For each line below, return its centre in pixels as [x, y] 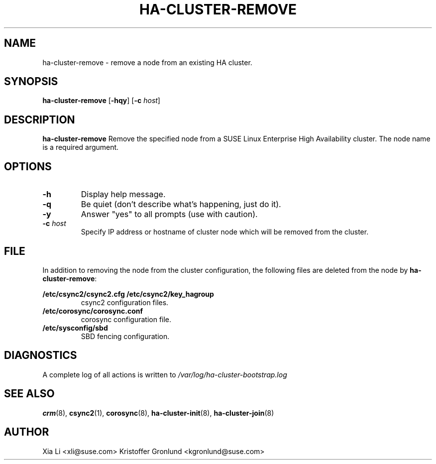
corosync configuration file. [126, 319]
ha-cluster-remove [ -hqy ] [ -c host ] [101, 101]
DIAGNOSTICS [41, 355]
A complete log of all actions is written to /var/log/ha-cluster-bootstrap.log [165, 374]
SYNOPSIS [31, 82]
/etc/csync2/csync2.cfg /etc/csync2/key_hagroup [128, 294]
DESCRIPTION [40, 119]
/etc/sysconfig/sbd [75, 328]
